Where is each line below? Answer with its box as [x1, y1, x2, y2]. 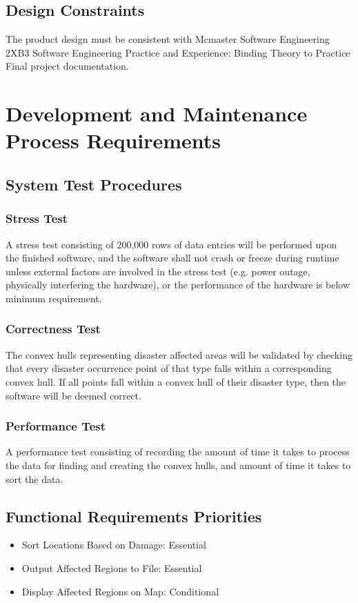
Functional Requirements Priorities [6, 505, 262, 526]
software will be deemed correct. [6, 388, 141, 402]
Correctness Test [6, 320, 101, 337]
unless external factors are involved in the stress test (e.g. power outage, [6, 264, 310, 278]
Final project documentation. [6, 59, 129, 73]
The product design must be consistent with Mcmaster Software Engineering [6, 32, 330, 46]
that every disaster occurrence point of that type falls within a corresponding [6, 361, 332, 375]
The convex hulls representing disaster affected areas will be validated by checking [6, 347, 352, 362]
